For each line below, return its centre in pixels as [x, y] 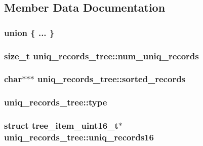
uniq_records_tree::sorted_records [112, 79]
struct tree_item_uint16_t [61, 125]
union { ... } [29, 32]
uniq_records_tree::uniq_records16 [79, 137]
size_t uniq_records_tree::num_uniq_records [101, 56]
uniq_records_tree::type [56, 102]
